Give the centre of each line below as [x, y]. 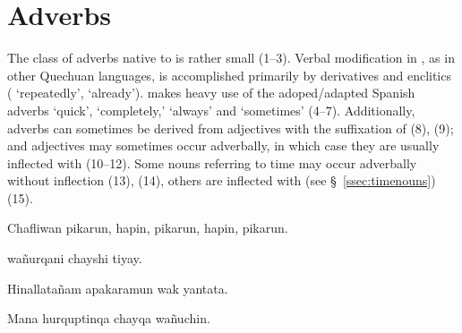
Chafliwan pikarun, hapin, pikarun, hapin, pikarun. [148, 228]
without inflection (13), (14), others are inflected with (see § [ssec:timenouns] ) [222, 180]
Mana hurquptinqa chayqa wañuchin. [109, 318]
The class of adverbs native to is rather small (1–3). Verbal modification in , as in [231, 58]
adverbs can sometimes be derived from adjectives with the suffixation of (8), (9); [231, 128]
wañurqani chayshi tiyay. [75, 258]
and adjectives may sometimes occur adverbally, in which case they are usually [223, 145]
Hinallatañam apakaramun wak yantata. [118, 288]
